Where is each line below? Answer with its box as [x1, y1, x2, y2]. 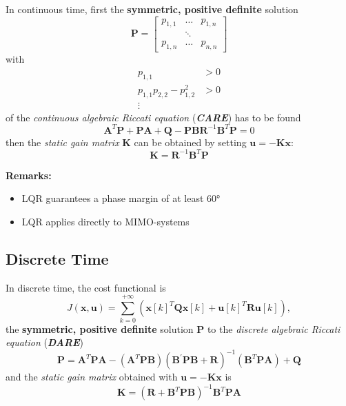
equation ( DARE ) [6, 335, 83, 349]
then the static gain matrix [6, 134, 119, 149]
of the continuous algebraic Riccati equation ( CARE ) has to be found [6, 110, 301, 124]
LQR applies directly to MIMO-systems [21, 214, 190, 229]
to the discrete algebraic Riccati [207, 321, 340, 336]
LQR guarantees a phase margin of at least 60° [21, 191, 221, 205]
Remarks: [6, 168, 52, 182]
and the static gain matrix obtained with [6, 369, 178, 384]
